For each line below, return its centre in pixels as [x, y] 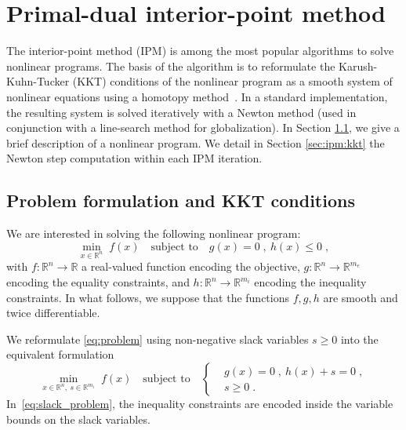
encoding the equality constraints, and [98, 282]
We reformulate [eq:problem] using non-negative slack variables [158, 339]
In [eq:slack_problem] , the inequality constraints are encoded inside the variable [200, 404]
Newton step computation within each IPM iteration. [134, 158]
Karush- [358, 66]
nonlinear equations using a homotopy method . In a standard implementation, [197, 96]
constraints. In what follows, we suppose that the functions [148, 297]
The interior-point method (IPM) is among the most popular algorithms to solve [200, 51]
